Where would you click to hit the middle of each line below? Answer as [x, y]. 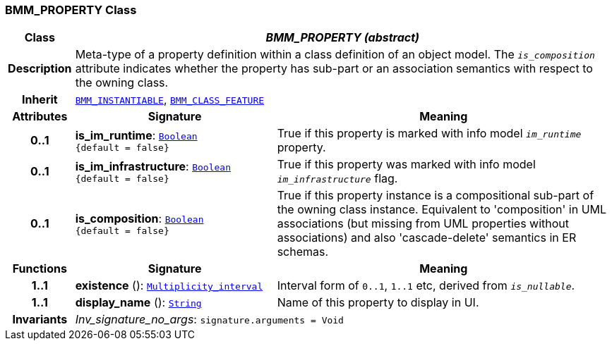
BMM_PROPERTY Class [71, 10]
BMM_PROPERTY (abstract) [343, 38]
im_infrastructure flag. [337, 179]
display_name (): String [138, 303]
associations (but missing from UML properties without [423, 224]
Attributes [40, 117]
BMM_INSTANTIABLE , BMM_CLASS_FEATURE [170, 100]
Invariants [40, 320]
